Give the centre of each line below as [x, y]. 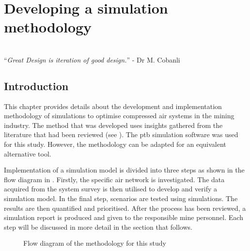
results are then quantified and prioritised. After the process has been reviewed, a [125, 208]
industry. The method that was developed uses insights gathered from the [113, 125]
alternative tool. [28, 153]
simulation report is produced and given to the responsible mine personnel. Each [124, 217]
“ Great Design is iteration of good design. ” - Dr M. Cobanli [92, 59]
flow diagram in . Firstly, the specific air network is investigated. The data [114, 179]
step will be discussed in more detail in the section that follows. [98, 227]
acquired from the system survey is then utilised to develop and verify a [110, 189]
